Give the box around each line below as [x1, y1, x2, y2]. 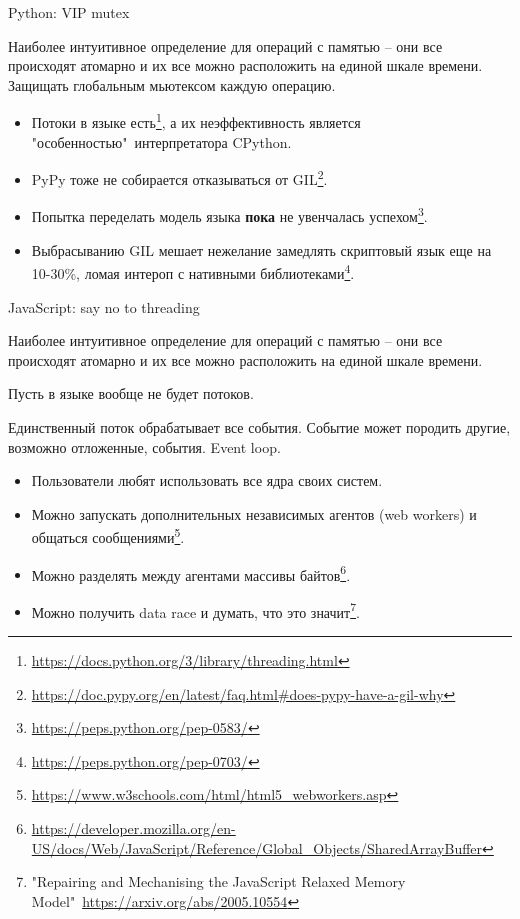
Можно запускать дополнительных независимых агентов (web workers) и [31, 503, 477, 524]
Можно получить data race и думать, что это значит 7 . [31, 598, 360, 622]
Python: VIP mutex [8, 2, 130, 22]
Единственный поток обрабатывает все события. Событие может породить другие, [8, 416, 511, 437]
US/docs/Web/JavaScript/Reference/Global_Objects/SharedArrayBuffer [31, 837, 483, 858]
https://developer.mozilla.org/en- [31, 818, 236, 839]
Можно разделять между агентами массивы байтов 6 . [31, 561, 351, 585]
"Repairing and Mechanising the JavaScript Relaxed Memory [31, 871, 406, 892]
